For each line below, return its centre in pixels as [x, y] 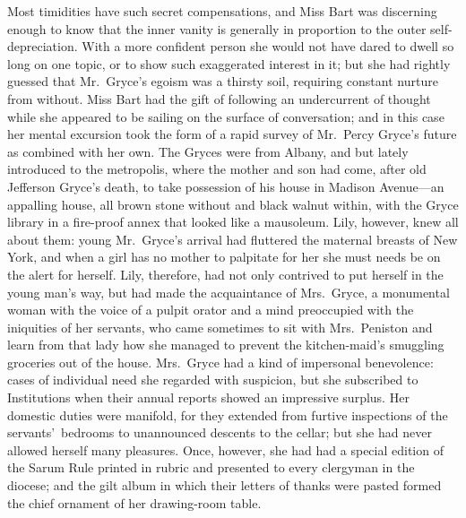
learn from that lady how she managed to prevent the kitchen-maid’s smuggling [226, 345]
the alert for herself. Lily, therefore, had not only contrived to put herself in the [225, 274]
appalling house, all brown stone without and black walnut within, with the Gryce [233, 204]
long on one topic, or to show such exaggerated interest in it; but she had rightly [229, 63]
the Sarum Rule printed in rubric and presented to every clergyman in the [211, 467]
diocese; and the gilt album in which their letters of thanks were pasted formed [224, 485]
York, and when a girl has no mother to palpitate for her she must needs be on [224, 257]
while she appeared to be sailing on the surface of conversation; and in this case [226, 116]
